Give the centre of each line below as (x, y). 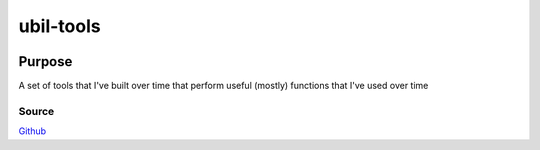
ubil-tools (59, 26)
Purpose (45, 61)
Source (36, 111)
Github (32, 131)
